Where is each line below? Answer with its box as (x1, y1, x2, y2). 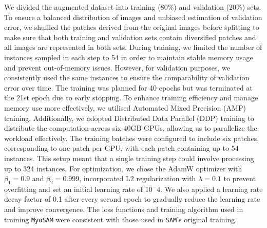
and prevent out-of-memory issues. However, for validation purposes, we (4, 62, 231, 73)
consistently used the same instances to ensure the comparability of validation (4, 72, 250, 83)
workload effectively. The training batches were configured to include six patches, (4, 132, 259, 143)
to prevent (223, 173, 256, 184)
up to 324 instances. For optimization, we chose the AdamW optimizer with (4, 163, 242, 173)
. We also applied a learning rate (160, 183, 263, 194)
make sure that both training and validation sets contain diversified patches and (4, 31, 256, 42)
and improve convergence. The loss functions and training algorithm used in (4, 204, 243, 215)
